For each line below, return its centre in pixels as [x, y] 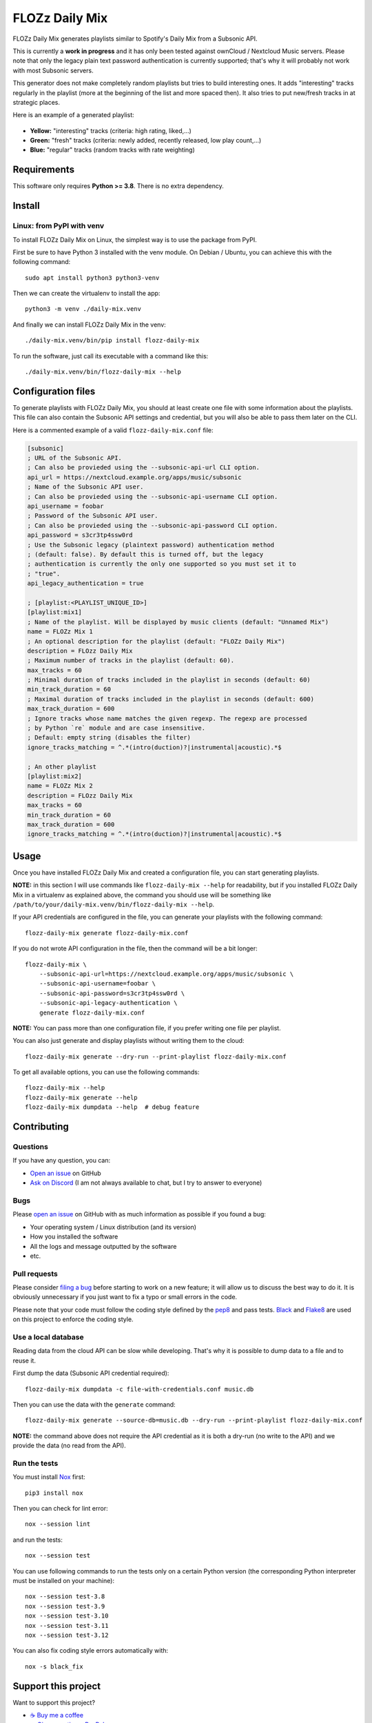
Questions [30, 1147]
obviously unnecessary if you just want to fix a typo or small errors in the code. [125, 1297]
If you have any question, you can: [61, 1161]
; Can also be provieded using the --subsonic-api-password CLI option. [153, 525]
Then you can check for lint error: [60, 1508]
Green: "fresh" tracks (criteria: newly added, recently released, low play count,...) [146, 141]
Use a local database [48, 1337]
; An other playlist [62, 766]
